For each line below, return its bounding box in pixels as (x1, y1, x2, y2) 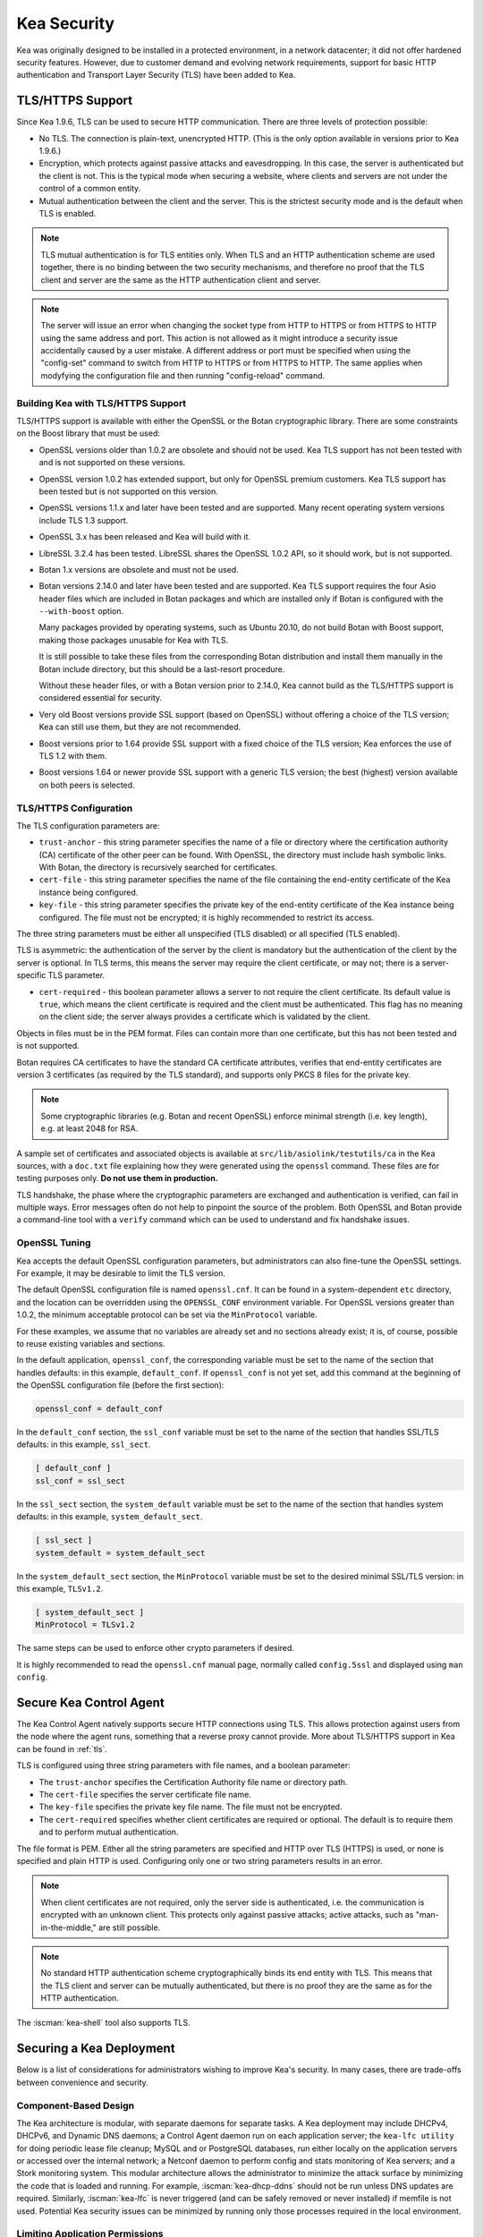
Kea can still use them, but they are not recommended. (38, 721, 241, 733)
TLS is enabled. (38, 208, 97, 218)
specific (16, 970, 47, 981)
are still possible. (98, 1922, 161, 1933)
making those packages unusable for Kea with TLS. (38, 634, 229, 645)
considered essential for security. (38, 693, 163, 703)
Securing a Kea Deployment (16, 2041, 175, 2056)
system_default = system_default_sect (35, 1548, 206, 1558)
